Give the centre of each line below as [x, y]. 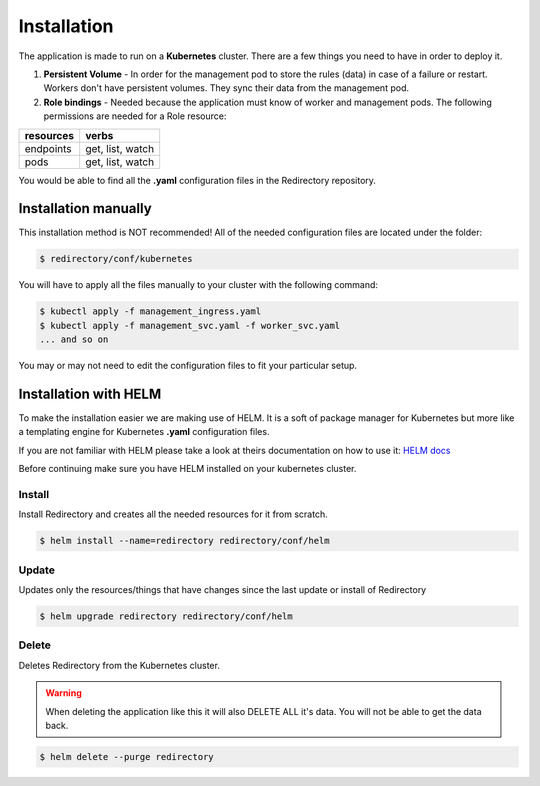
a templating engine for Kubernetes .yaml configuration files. [144, 432]
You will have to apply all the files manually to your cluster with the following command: [198, 285]
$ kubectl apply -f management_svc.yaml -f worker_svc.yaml [190, 325]
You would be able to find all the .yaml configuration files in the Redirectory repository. [197, 180]
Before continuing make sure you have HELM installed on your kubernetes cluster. [187, 469]
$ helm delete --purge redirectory [126, 756]
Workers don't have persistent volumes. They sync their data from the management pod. [226, 88]
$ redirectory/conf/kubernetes [116, 259]
